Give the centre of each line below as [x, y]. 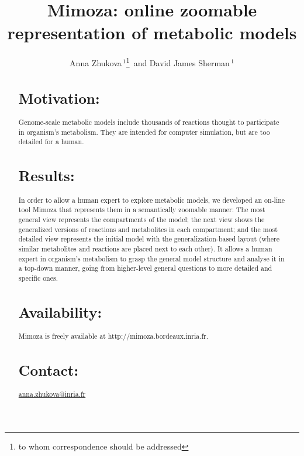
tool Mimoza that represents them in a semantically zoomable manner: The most [142, 210]
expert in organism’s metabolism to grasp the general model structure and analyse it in [151, 258]
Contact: [49, 370]
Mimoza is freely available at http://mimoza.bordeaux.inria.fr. [113, 336]
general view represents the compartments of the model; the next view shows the [141, 219]
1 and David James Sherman [178, 62]
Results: [46, 176]
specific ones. [38, 278]
